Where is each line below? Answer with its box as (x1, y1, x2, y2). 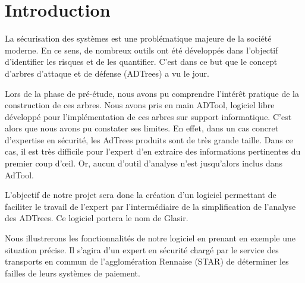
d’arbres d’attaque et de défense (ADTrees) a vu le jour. (5, 67, 209, 79)
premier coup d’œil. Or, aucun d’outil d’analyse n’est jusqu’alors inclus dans (5, 157, 282, 169)
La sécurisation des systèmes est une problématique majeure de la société (5, 32, 272, 45)
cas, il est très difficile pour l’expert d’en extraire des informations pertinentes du (5, 145, 301, 158)
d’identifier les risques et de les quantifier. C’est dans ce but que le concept (5, 55, 278, 68)
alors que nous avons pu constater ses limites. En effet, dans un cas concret (5, 122, 279, 134)
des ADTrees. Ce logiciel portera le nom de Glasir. (5, 212, 188, 224)
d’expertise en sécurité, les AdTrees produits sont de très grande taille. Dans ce (5, 133, 293, 146)
